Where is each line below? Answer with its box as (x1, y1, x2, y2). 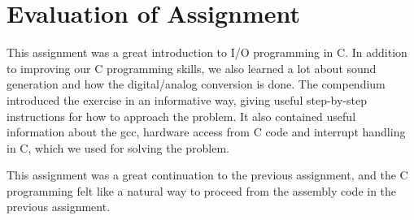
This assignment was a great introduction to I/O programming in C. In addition (7, 44, 407, 61)
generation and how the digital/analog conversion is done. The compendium (7, 75, 386, 93)
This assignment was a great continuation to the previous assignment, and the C (7, 166, 408, 183)
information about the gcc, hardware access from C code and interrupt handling (7, 123, 406, 140)
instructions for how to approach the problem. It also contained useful (7, 107, 356, 124)
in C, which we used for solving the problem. (7, 139, 230, 156)
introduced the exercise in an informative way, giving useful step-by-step (7, 91, 367, 108)
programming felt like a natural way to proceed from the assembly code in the (7, 182, 397, 199)
